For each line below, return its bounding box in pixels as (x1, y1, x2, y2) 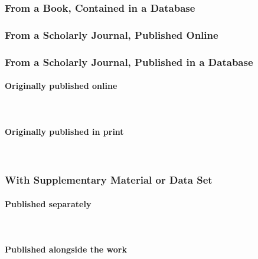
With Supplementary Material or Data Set (5, 172, 213, 187)
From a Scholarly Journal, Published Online (5, 27, 218, 42)
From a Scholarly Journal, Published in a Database (5, 54, 253, 69)
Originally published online (5, 79, 117, 92)
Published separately (5, 197, 92, 210)
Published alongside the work (5, 243, 127, 255)
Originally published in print (5, 125, 124, 137)
